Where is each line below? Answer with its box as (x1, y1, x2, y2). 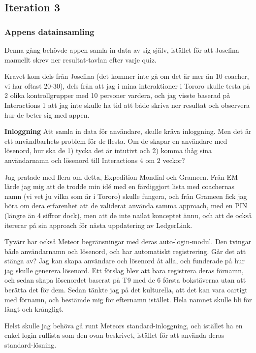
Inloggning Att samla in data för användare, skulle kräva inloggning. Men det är (4, 126, 252, 136)
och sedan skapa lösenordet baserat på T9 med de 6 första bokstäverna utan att (4, 275, 246, 285)
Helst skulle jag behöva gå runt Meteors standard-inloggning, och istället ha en (4, 320, 243, 330)
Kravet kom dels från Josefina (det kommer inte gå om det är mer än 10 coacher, (4, 71, 249, 81)
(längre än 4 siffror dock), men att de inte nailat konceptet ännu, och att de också (4, 210, 252, 220)
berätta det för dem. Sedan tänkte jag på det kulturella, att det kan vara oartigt (4, 285, 248, 295)
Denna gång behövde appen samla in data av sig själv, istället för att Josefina (4, 45, 239, 55)
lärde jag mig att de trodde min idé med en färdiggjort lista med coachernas (4, 181, 235, 192)
